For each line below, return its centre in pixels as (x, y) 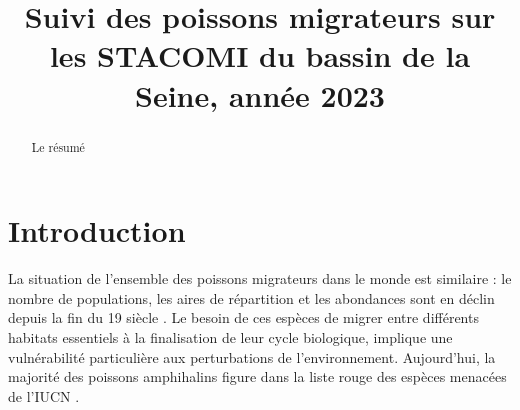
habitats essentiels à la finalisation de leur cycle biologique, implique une (230, 336)
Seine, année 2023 (260, 94)
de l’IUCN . (44, 395)
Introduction (97, 230)
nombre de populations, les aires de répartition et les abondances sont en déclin (251, 297)
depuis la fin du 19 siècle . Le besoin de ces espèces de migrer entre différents (243, 317)
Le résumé (58, 146)
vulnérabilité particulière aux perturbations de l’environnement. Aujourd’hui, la (252, 356)
